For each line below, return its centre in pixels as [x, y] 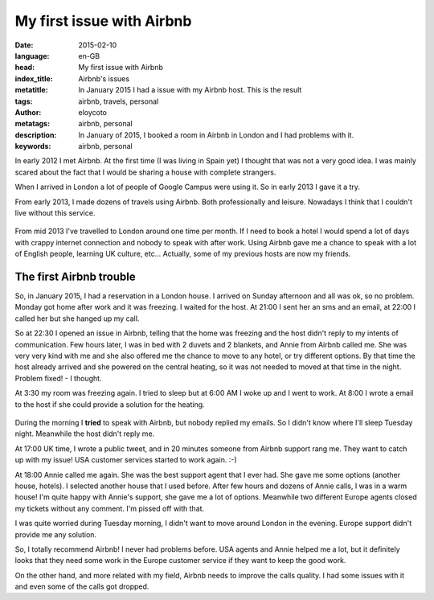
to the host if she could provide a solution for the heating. [110, 404]
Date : [24, 45]
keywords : [33, 146]
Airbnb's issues [104, 78]
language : [32, 55]
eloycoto [93, 112]
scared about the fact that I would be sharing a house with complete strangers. [145, 172]
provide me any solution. [55, 534]
